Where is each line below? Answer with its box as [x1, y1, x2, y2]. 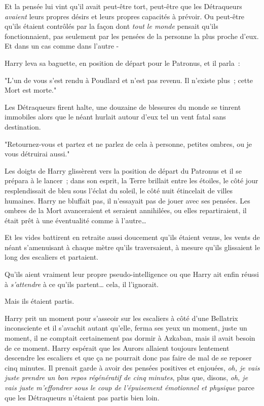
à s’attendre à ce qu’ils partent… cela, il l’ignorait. [5, 278, 159, 289]
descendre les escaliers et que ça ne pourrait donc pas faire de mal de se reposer [5, 352, 252, 363]
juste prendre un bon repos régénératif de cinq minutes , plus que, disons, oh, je [5, 372, 248, 383]
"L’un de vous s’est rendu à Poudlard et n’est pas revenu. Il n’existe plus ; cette [5, 74, 253, 85]
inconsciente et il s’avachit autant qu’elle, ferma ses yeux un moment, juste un [5, 322, 247, 333]
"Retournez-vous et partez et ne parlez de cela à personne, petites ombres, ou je [5, 138, 252, 149]
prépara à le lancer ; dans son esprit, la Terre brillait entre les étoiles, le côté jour [5, 175, 258, 186]
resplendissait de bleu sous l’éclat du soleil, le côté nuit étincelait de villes [5, 185, 233, 195]
